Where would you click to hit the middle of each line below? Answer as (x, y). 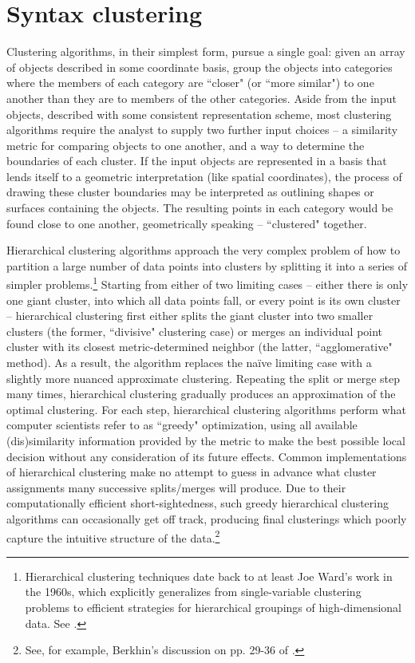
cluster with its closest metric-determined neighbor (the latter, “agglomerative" (200, 347)
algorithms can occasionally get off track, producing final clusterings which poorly (207, 519)
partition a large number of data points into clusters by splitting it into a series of (207, 265)
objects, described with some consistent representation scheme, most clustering (199, 114)
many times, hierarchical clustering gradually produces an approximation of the (201, 394)
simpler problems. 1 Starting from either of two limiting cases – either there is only (207, 283)
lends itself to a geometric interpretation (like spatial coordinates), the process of (204, 176)
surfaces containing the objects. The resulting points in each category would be (200, 208)
